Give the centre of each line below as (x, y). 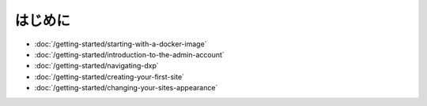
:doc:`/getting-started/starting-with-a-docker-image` (121, 44)
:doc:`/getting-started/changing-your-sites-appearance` (126, 88)
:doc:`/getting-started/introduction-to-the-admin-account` (129, 54)
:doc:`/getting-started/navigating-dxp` (97, 66)
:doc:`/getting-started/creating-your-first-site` (110, 77)
